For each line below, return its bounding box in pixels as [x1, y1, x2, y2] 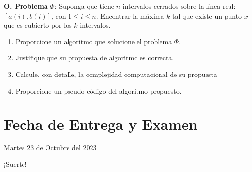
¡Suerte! [4, 158, 27, 169]
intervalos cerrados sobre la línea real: [122, 1, 236, 11]
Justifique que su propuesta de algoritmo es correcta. [15, 53, 174, 63]
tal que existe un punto [172, 10, 242, 20]
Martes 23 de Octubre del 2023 [4, 142, 97, 153]
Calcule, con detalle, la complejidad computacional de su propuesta [15, 69, 217, 79]
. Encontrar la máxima [96, 10, 164, 20]
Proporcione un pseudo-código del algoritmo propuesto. [15, 85, 182, 96]
